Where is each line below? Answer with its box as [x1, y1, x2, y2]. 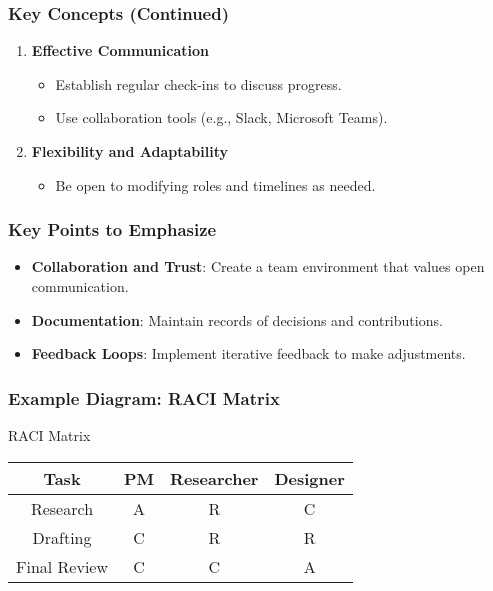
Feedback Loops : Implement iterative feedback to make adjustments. [31, 343, 466, 364]
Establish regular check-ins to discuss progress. [55, 73, 342, 94]
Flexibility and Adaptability [31, 141, 229, 161]
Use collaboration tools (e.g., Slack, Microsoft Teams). [55, 107, 388, 128]
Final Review [16, 554, 109, 578]
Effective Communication [31, 40, 209, 61]
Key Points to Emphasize [8, 217, 217, 242]
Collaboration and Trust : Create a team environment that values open [31, 256, 485, 277]
